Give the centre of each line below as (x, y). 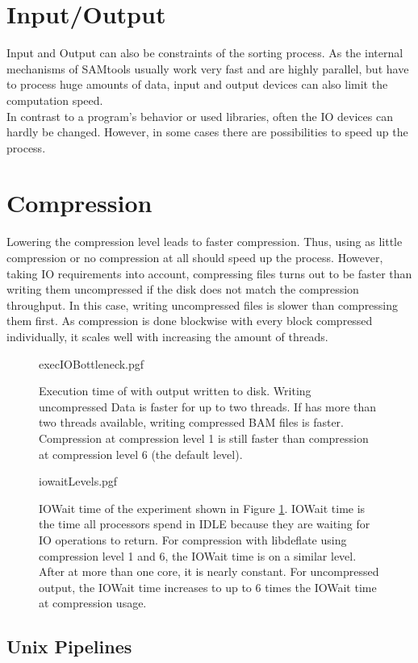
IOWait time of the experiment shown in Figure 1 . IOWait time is (202, 508)
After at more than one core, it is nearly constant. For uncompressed (209, 571)
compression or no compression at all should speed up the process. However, (195, 257)
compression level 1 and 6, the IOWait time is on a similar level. (198, 555)
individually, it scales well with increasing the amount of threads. (167, 336)
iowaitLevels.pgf (78, 481)
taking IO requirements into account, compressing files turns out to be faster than (209, 273)
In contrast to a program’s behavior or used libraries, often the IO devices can (200, 116)
